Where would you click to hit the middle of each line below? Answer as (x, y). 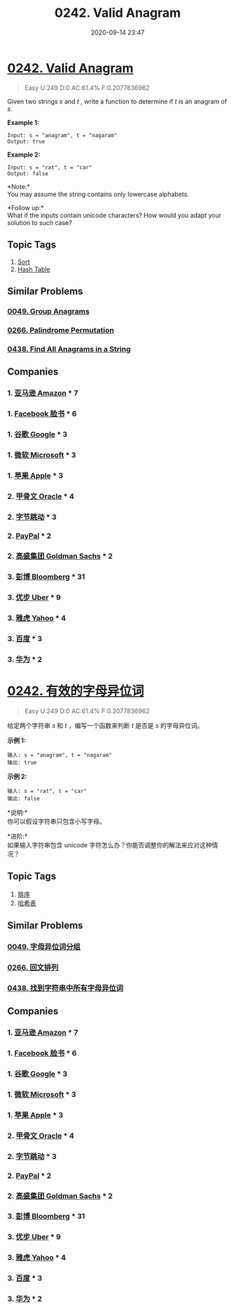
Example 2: (24, 154)
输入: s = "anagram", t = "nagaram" (60, 755)
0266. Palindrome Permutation (61, 330)
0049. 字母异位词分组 (44, 947)
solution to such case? (40, 222)
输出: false (23, 798)
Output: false (28, 174)
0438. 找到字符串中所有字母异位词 (66, 988)
